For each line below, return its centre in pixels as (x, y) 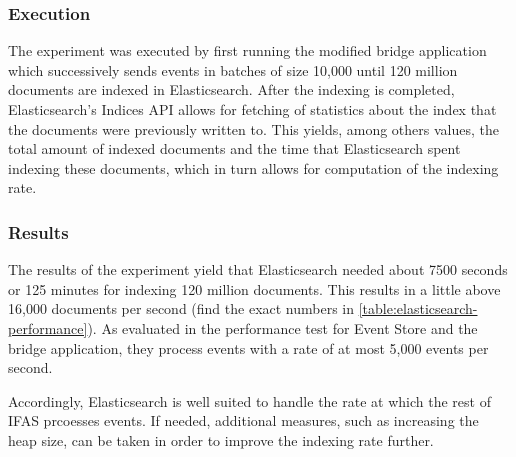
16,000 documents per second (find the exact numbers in (181, 308)
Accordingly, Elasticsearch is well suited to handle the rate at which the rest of (249, 400)
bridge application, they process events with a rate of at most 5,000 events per (248, 347)
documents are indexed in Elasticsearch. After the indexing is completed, (231, 89)
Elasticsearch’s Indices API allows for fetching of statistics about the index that (252, 109)
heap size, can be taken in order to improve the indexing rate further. (221, 439)
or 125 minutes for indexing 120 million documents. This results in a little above (254, 288)
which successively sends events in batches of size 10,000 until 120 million (233, 69)
